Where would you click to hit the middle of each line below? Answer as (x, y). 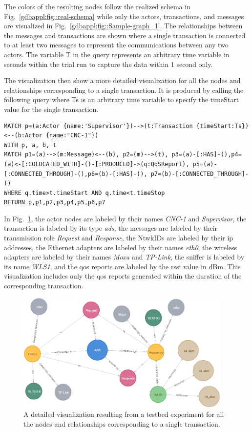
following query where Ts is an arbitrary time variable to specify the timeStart (122, 99)
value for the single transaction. (51, 109)
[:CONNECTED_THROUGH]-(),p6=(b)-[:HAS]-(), (76, 174)
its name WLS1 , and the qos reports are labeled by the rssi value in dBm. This (122, 266)
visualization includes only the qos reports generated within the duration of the (123, 276)
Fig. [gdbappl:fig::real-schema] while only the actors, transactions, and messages (124, 16)
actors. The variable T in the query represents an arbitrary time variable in (117, 54)
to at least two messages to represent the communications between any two (116, 45)
